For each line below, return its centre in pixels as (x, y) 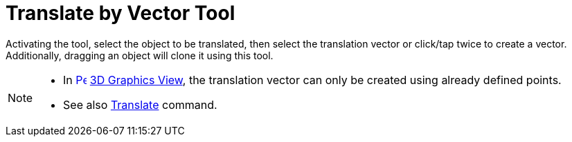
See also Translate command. (140, 104)
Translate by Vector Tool (120, 13)
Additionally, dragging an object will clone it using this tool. (140, 55)
